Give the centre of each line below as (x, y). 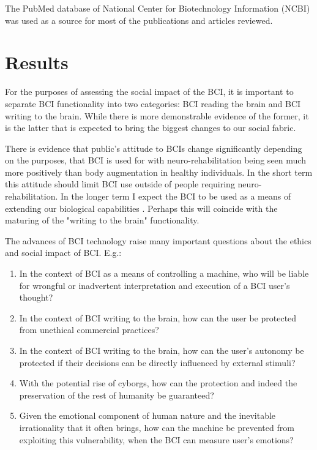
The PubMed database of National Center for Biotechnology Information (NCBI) (158, 8)
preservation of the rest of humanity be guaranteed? (117, 395)
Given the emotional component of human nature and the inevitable (147, 415)
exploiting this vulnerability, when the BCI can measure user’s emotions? (156, 439)
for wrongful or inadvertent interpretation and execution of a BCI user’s (155, 285)
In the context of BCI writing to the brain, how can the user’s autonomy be (162, 350)
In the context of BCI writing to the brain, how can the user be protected (158, 317)
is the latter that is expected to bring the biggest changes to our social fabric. (151, 128)
